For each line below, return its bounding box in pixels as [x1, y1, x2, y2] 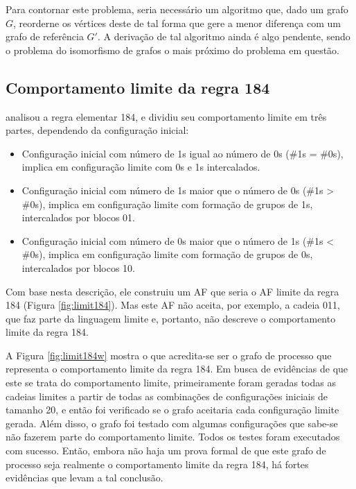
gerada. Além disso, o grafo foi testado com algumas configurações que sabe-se [6, 415, 338, 430]
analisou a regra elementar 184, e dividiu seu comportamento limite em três [6, 109, 327, 123]
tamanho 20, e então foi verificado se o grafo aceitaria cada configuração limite [6, 402, 339, 417]
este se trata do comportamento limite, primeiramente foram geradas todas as [6, 375, 336, 390]
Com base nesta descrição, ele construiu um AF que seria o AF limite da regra [6, 284, 339, 298]
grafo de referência [6, 29, 84, 44]
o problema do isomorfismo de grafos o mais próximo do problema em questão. [6, 42, 339, 57]
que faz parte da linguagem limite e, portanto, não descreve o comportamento [6, 311, 336, 325]
